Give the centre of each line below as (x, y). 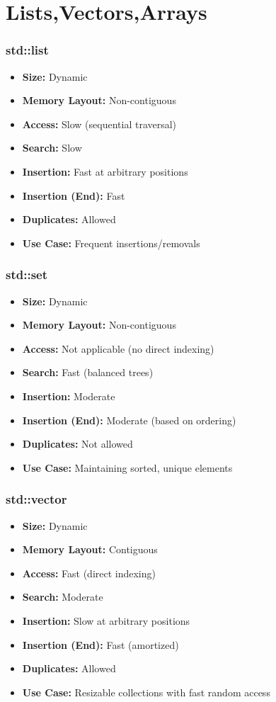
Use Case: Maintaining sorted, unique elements (127, 467)
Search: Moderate (63, 597)
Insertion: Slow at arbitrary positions (106, 620)
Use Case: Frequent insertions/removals (111, 243)
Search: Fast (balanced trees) (88, 372)
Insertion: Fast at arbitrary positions (105, 171)
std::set (27, 274)
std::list (27, 50)
